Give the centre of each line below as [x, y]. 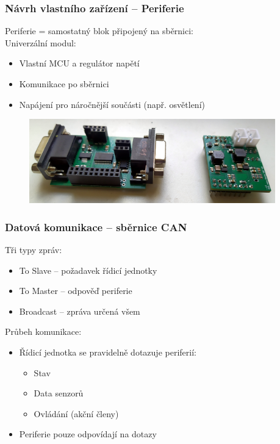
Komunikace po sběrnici [64, 84]
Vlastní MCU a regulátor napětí [79, 63]
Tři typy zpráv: [34, 250]
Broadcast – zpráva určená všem [80, 311]
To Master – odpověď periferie [76, 291]
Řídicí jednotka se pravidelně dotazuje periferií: [108, 352]
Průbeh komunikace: [43, 331]
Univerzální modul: [41, 42]
